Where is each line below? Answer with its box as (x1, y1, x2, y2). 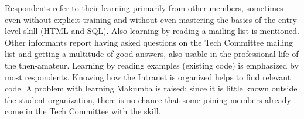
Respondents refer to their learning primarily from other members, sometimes (5, 2, 283, 13)
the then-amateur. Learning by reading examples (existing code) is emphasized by (5, 59, 299, 71)
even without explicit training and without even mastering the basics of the (5, 13, 276, 25)
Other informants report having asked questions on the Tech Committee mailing (5, 36, 293, 48)
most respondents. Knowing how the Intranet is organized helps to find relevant (5, 70, 291, 83)
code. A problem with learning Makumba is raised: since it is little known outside (5, 82, 298, 94)
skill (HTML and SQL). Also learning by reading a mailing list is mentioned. (23, 25, 299, 37)
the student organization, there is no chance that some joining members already (5, 93, 291, 106)
